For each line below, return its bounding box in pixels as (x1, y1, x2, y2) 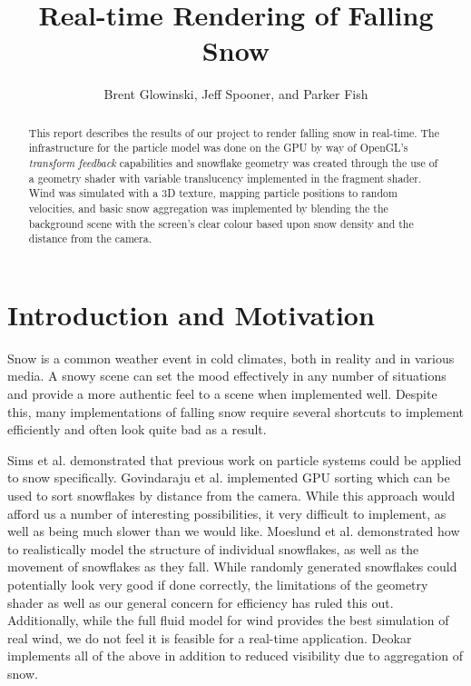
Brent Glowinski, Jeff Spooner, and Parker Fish (103, 85, 368, 104)
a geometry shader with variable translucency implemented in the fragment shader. (28, 170, 422, 185)
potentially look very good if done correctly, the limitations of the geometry (7, 575, 428, 594)
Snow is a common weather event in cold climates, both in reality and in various (7, 348, 455, 367)
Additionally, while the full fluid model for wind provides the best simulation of (7, 611, 449, 630)
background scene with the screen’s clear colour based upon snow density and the (28, 215, 414, 231)
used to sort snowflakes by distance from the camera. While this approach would (7, 486, 456, 505)
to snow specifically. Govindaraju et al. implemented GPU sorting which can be (7, 468, 450, 487)
